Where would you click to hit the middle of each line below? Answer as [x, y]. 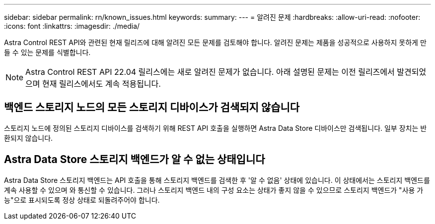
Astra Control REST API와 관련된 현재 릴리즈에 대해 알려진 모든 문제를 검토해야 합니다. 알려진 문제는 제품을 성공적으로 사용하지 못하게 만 [215, 42]
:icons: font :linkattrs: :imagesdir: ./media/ [72, 26]
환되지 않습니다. [29, 138]
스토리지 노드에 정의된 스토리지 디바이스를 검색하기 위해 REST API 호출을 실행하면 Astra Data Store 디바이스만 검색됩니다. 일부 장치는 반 [216, 128]
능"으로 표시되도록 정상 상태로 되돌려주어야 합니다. [82, 200]
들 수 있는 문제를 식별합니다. [47, 52]
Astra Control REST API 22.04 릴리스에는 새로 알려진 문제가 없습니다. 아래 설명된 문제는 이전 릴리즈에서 [210, 72]
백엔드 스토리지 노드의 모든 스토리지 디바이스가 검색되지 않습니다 [152, 108]
